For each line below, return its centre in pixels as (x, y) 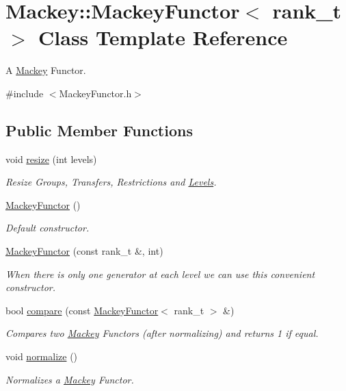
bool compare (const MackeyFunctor (82, 310)
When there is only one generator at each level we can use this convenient (160, 274)
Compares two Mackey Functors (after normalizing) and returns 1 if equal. (162, 333)
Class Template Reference (163, 37)
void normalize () (42, 356)
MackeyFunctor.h (95, 93)
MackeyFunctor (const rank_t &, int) (84, 251)
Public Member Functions (99, 130)
